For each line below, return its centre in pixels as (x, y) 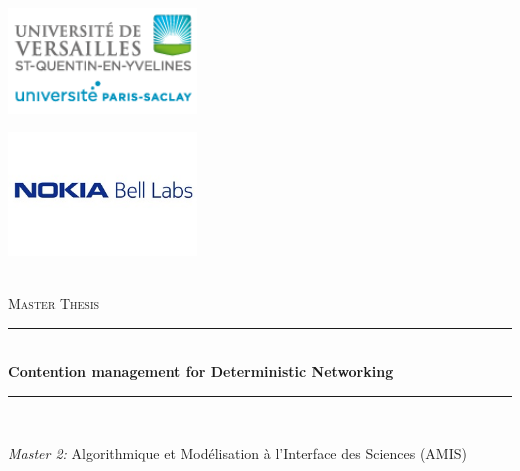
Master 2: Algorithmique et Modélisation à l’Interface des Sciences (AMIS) (237, 453)
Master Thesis (54, 302)
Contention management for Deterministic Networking (201, 371)
